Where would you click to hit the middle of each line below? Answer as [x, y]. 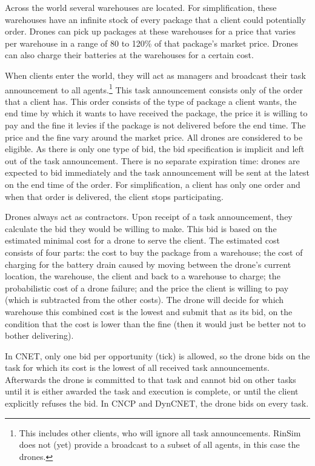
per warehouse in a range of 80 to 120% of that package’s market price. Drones [152, 43]
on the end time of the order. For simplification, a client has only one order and [153, 184]
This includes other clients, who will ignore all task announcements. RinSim [160, 432]
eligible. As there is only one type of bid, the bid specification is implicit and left [155, 149]
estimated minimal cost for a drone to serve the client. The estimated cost [142, 240]
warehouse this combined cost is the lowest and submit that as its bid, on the [149, 311]
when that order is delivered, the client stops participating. [114, 196]
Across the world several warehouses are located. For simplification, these [141, 7]
